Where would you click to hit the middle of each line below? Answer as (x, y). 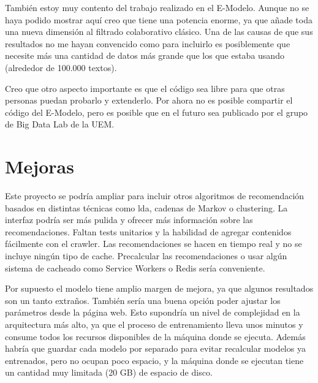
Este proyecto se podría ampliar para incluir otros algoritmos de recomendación (155, 196)
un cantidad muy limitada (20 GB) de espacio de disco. (109, 372)
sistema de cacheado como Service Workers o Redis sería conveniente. (135, 267)
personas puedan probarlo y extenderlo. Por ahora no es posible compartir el (149, 100)
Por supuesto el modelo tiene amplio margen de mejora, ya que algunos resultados (159, 288)
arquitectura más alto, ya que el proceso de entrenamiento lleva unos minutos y (154, 324)
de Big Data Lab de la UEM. (60, 124)
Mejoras (40, 166)
